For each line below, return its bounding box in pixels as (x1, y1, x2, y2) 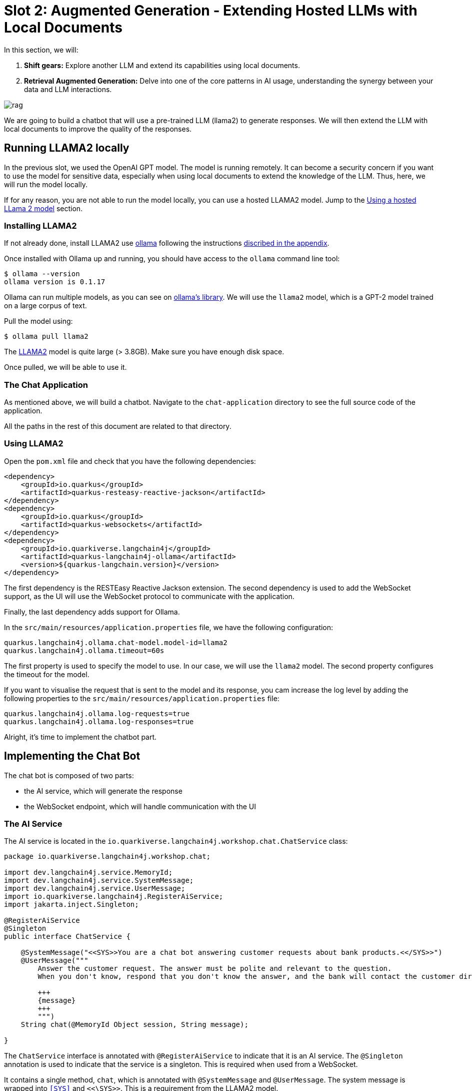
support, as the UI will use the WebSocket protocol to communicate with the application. (4, 592, 294, 601)
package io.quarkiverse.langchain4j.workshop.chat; (4, 852, 211, 861)
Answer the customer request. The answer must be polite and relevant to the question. (37, 964, 392, 973)
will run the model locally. (4, 180, 87, 189)
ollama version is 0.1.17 (4, 278, 105, 286)
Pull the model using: (4, 317, 73, 326)
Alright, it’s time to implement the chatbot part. (4, 732, 157, 741)
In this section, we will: (4, 45, 78, 54)
